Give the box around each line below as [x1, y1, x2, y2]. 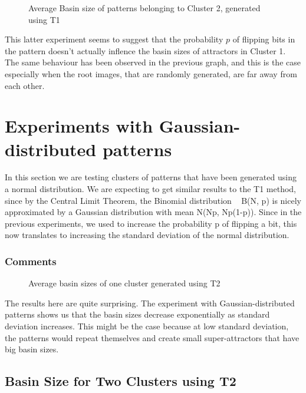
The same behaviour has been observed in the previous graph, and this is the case [5, 56, 301, 68]
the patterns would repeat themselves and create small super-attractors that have [5, 331, 300, 344]
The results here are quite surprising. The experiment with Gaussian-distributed [5, 296, 295, 309]
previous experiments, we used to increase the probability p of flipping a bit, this [5, 217, 297, 229]
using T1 [28, 13, 60, 25]
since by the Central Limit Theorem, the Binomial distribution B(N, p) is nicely [5, 194, 301, 206]
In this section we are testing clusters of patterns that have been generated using [5, 171, 297, 183]
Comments [5, 253, 57, 268]
